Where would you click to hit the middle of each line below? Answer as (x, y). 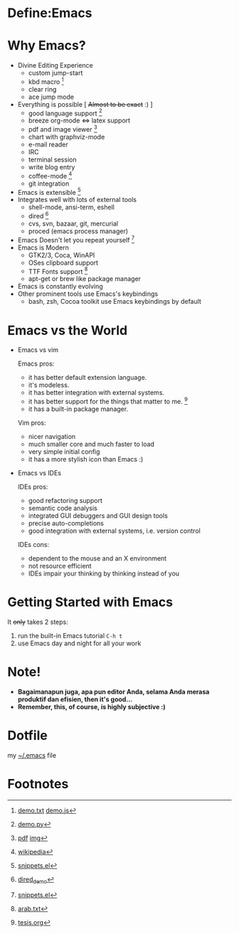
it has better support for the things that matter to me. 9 (108, 401)
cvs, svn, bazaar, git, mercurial (73, 224)
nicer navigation (52, 436)
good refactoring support (65, 500)
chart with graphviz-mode (67, 137)
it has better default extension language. (87, 378)
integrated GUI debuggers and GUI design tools (98, 515)
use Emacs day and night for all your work (79, 643)
